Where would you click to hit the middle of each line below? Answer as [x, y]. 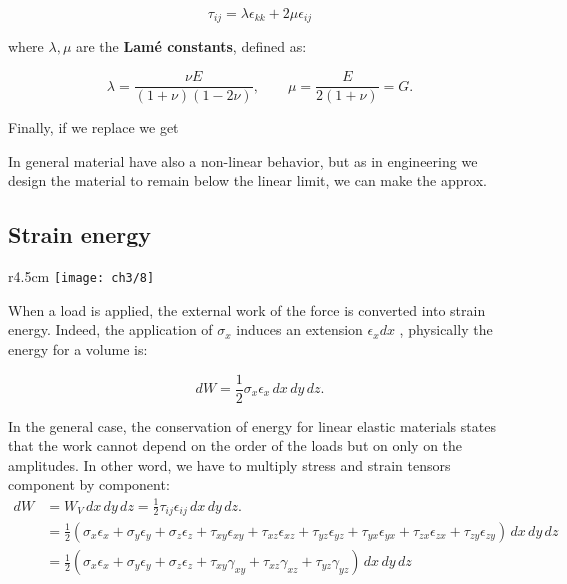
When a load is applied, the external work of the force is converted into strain [247, 309]
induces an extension [299, 329]
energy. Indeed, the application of [110, 329]
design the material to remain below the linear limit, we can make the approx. [247, 180]
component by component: [89, 484]
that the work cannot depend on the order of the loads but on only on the [235, 445]
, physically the [446, 329]
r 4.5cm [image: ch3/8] [81, 276]
